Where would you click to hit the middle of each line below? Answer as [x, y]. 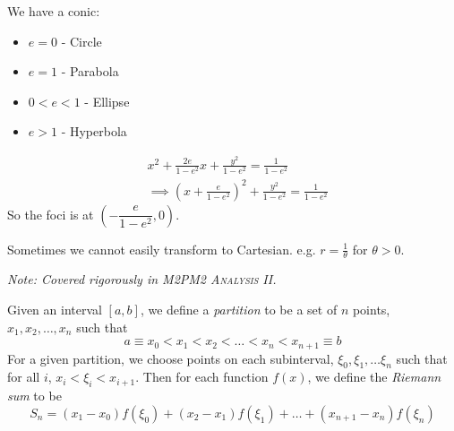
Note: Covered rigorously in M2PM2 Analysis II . [142, 279]
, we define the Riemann [374, 377]
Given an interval [55, 309]
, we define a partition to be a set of [239, 309]
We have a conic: [54, 11]
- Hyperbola [94, 131]
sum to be [34, 396]
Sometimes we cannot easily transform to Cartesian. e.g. [162, 249]
